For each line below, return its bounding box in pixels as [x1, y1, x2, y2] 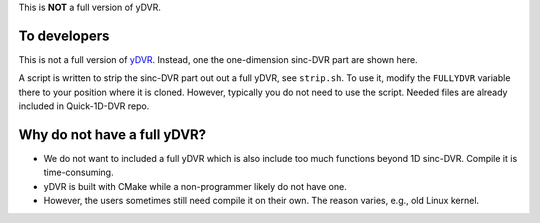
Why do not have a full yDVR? [18, 126, 207, 143]
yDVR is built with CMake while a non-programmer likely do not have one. [43, 180, 347, 192]
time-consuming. [43, 166, 114, 179]
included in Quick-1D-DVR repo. [18, 100, 150, 112]
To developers [18, 27, 110, 44]
